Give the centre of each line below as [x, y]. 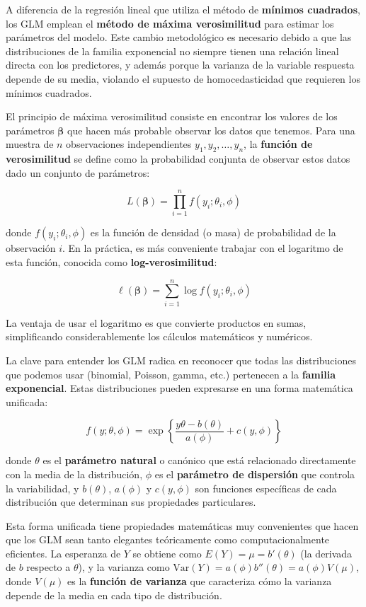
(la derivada [326, 553]
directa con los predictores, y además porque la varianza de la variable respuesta [180, 65]
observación [31, 248]
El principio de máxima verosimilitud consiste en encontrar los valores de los [172, 116]
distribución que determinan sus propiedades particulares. [131, 502]
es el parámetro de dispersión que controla [255, 474]
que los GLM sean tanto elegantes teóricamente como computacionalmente [168, 539]
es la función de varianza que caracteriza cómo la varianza [199, 581]
